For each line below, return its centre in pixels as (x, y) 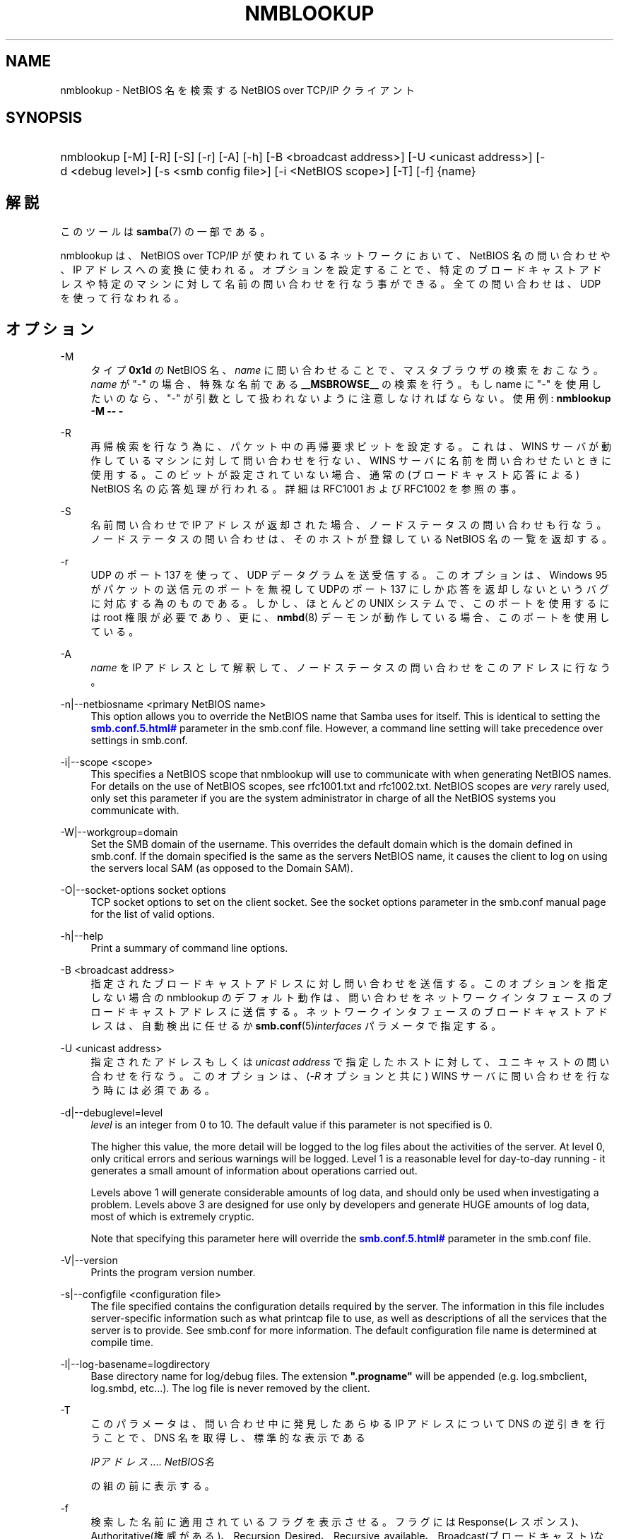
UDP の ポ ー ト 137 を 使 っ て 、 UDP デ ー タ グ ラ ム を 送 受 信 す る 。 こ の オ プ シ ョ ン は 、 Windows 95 (349, 575)
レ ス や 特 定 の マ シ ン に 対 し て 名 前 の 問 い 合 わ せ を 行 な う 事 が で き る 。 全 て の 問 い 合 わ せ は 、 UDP (331, 284)
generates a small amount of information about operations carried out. (254, 1171)
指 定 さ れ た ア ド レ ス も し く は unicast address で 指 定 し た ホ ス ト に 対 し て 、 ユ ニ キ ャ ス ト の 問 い (350, 1062)
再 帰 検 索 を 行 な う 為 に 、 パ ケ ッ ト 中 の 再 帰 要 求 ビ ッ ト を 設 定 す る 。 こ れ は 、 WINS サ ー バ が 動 (351, 447)
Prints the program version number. (173, 1273)
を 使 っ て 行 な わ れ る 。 (122, 298)
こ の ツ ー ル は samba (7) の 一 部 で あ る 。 (165, 232)
